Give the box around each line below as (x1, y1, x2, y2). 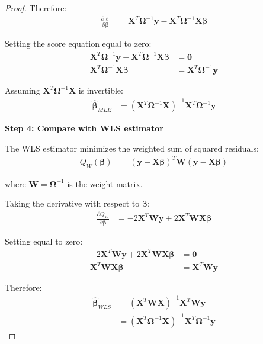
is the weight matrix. (67, 177, 143, 189)
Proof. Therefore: (5, 2, 67, 14)
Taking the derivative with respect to (5, 197, 140, 210)
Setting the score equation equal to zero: (5, 37, 152, 50)
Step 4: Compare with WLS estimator (5, 122, 163, 134)
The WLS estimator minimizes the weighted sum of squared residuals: (5, 142, 259, 154)
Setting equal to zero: (5, 234, 83, 247)
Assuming (5, 84, 40, 97)
